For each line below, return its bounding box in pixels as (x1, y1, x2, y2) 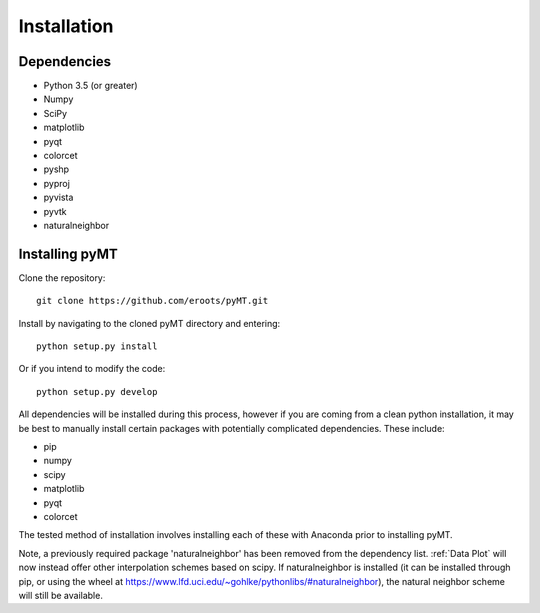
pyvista (43, 191, 74, 204)
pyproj (43, 177, 70, 189)
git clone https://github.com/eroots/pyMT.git (36, 295, 269, 307)
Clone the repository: (18, 271, 106, 284)
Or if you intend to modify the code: (18, 363, 166, 375)
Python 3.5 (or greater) (43, 80, 139, 92)
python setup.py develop (36, 386, 158, 397)
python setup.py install (36, 341, 158, 352)
